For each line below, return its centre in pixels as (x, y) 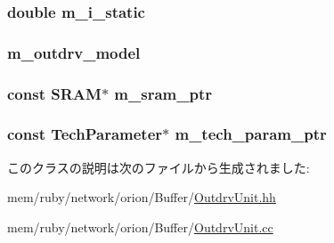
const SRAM (54, 93)
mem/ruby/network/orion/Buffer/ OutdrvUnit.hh (142, 197)
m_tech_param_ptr (251, 134)
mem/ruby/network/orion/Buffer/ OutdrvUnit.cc (140, 227)
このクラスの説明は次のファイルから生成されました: (159, 167)
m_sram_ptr (163, 93)
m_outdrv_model (74, 52)
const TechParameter (85, 134)
